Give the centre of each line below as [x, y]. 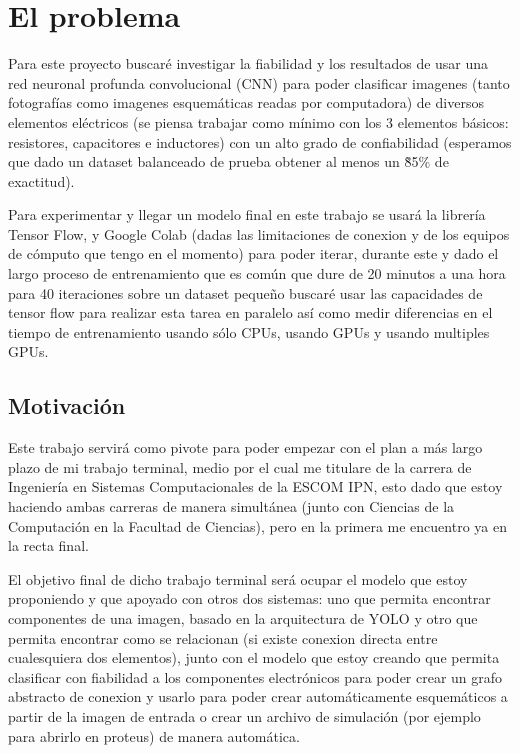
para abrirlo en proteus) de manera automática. [154, 735]
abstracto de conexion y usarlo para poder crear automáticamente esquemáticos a [258, 696]
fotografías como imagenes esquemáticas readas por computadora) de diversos [246, 102]
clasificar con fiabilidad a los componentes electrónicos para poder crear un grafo [255, 676]
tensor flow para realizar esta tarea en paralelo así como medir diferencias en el [250, 312]
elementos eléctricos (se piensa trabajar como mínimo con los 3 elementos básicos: [258, 121]
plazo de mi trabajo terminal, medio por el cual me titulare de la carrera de [240, 466]
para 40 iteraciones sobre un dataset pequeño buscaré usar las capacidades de [245, 292]
